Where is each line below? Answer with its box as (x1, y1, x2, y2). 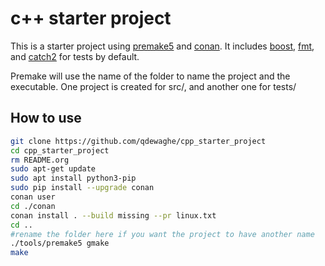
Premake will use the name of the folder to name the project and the (10, 70, 291, 82)
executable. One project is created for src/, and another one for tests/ (10, 80, 297, 92)
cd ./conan (10, 201, 56, 211)
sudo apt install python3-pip (10, 173, 137, 184)
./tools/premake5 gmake (10, 238, 110, 249)
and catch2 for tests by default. (10, 50, 140, 62)
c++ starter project (10, 7, 172, 30)
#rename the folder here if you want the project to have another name (10, 229, 315, 239)
